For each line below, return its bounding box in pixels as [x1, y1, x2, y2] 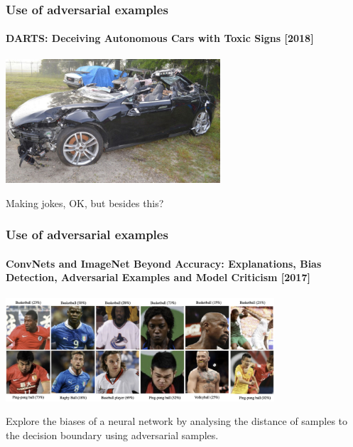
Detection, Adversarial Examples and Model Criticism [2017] [6, 270, 310, 285]
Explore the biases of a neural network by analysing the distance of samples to [6, 414, 348, 428]
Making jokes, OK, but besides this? [6, 195, 164, 210]
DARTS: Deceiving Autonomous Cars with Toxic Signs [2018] [6, 31, 314, 46]
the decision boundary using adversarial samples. [6, 427, 219, 442]
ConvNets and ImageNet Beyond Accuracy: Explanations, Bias [6, 256, 322, 270]
